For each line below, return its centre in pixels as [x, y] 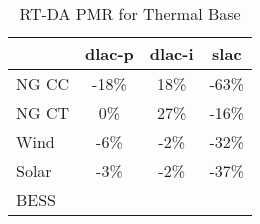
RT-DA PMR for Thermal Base [130, 13]
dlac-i [171, 53]
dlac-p [109, 53]
